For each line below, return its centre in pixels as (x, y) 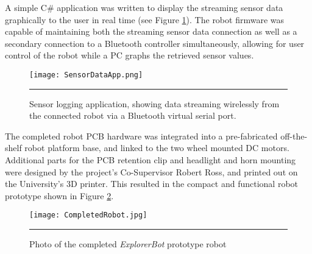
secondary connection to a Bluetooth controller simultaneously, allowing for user (155, 43)
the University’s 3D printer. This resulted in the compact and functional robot (152, 184)
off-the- (294, 136)
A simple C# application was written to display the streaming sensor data (144, 7)
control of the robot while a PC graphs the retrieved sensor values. (129, 55)
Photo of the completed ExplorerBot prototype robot (128, 244)
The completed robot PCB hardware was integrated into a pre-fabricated (141, 136)
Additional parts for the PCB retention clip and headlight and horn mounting (151, 160)
